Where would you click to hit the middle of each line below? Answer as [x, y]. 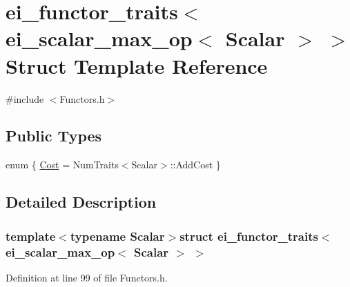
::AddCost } [195, 165]
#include [25, 98]
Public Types [54, 136]
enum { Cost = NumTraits [62, 165]
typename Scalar [117, 236]
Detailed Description [81, 202]
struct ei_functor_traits [249, 236]
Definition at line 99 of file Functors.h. [87, 277]
